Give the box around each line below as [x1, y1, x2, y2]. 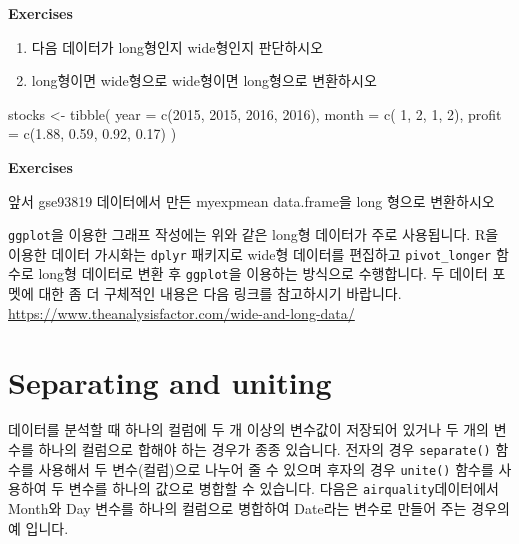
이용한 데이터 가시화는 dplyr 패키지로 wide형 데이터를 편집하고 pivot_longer [8, 243, 492, 264]
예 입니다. [8, 517, 69, 538]
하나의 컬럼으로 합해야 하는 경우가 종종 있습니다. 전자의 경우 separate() [38, 439, 491, 460]
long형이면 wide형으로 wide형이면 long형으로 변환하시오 [31, 70, 377, 91]
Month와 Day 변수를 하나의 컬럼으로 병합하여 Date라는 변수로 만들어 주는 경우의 [8, 498, 510, 518]
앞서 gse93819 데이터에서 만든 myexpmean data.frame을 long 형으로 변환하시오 [8, 190, 495, 211]
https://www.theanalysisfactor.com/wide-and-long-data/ [8, 302, 355, 323]
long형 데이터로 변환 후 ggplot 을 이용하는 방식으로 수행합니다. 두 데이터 [38, 263, 488, 284]
